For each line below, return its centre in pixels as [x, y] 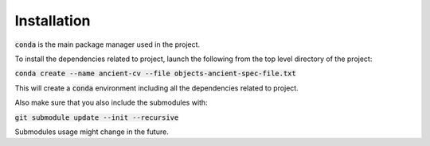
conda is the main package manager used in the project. [107, 44]
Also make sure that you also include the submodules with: [111, 102]
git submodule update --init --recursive [97, 117]
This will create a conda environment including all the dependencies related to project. [156, 88]
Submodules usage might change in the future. [92, 132]
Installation [53, 21]
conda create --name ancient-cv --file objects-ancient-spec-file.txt [155, 74]
